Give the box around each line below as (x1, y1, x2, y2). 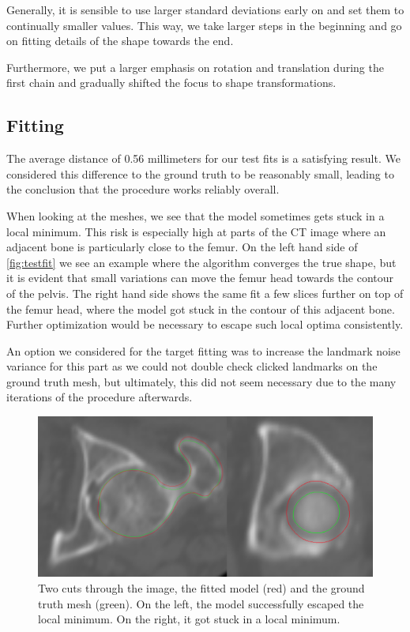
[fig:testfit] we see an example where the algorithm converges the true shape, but (6, 254, 397, 270)
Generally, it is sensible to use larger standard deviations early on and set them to (6, 2, 404, 17)
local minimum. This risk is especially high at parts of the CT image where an (6, 223, 386, 239)
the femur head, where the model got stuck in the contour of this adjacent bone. (6, 300, 395, 317)
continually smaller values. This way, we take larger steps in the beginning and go (6, 17, 402, 33)
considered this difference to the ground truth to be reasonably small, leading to (6, 165, 394, 182)
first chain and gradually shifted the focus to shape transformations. (6, 74, 337, 91)
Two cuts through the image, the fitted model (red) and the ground (38, 579, 365, 596)
